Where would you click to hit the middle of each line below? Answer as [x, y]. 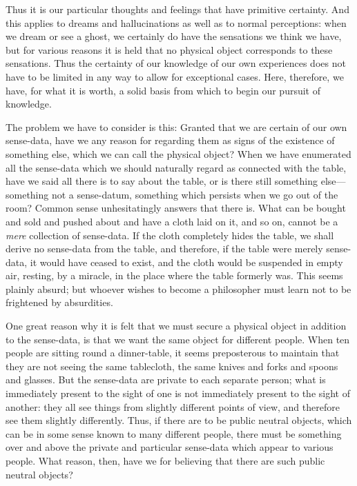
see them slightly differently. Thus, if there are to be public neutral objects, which [179, 420]
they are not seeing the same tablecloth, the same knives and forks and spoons [172, 366]
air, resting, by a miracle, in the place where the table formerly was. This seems [174, 275]
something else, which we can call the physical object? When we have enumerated [178, 153]
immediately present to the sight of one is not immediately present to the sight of [178, 393]
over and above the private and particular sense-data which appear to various [170, 447]
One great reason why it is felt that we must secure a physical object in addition [176, 326]
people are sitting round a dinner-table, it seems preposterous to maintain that [173, 353]
